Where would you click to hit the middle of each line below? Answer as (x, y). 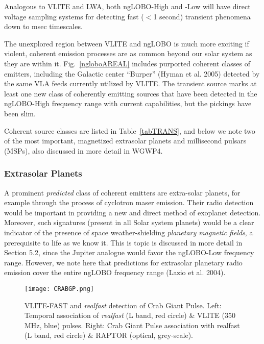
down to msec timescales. (43, 26)
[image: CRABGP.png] (59, 289)
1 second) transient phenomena (202, 16)
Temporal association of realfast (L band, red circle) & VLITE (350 (130, 315)
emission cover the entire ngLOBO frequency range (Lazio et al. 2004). (115, 272)
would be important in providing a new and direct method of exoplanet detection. (133, 212)
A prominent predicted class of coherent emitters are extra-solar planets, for (122, 192)
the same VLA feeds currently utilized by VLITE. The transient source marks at (130, 83)
